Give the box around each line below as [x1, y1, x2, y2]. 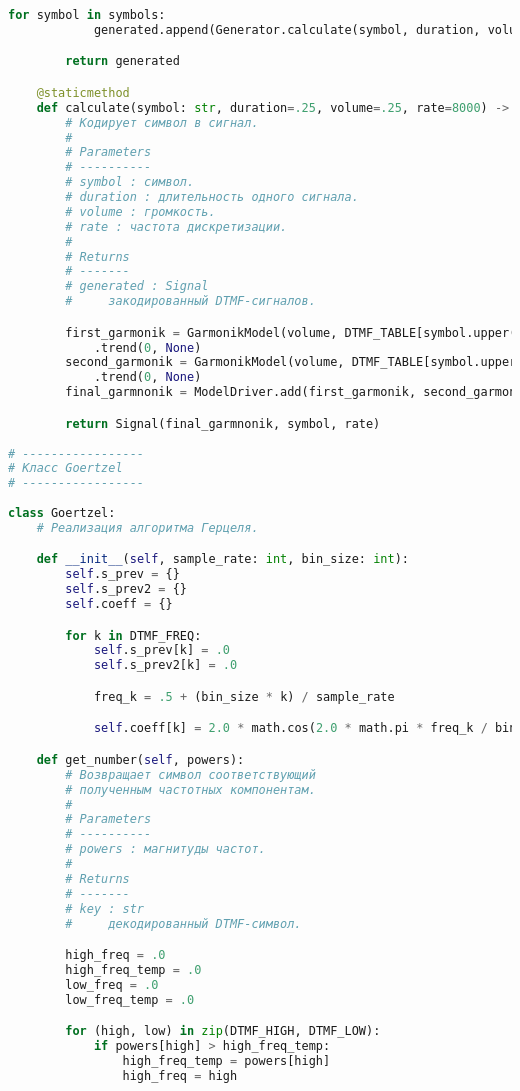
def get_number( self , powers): [36, 752, 245, 767]
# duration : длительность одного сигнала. [65, 190, 359, 205]
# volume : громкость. [65, 204, 216, 219]
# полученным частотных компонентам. [65, 782, 316, 797]
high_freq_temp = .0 [65, 962, 202, 977]
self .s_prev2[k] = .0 [93, 658, 238, 673]
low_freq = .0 [65, 977, 159, 992]
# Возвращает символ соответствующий [65, 767, 316, 782]
